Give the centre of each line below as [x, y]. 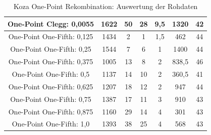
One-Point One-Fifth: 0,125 [51, 36]
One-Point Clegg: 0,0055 [51, 23]
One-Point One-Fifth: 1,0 [51, 124]
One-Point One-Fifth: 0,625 [51, 86]
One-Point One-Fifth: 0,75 [51, 99]
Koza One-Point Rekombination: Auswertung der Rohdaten [106, 6]
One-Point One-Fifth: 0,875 [51, 111]
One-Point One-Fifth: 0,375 [51, 61]
